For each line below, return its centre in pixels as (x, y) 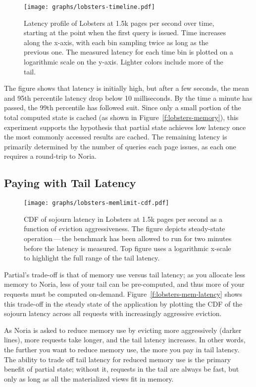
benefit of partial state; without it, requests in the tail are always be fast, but (122, 369)
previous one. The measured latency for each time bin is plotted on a (128, 52)
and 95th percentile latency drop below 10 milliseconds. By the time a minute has (128, 97)
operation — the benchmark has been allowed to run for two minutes (128, 238)
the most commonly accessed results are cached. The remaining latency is (116, 137)
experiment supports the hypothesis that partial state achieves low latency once (125, 127)
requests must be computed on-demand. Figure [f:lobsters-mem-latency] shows (123, 293)
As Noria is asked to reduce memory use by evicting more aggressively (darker (123, 330)
